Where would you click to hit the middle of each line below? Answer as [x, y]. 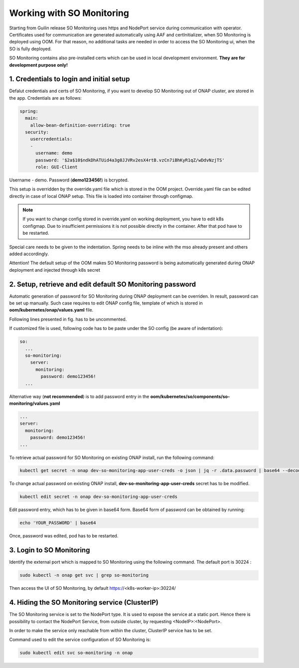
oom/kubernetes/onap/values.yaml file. [51, 310]
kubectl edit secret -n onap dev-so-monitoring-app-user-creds [99, 497]
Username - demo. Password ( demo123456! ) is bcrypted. [69, 180]
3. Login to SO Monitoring [50, 550]
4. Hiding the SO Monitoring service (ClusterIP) [84, 602]
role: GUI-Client [57, 167]
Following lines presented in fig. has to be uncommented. [68, 319]
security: [37, 132]
